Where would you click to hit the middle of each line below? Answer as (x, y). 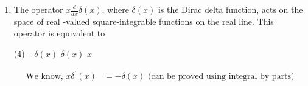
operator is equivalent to (59, 33)
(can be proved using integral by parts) (221, 77)
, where (115, 9)
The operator (38, 9)
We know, (44, 77)
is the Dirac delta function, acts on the (230, 9)
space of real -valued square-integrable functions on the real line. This (144, 21)
